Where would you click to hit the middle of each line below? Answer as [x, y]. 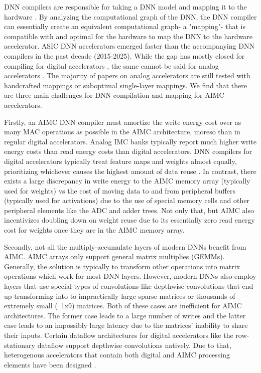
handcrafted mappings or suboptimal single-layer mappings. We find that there [125, 85]
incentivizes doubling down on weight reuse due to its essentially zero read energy [129, 220]
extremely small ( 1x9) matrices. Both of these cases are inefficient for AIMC [123, 306]
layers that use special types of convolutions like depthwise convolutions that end [129, 286]
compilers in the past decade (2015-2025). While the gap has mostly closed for [124, 55]
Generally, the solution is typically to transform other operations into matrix [122, 266]
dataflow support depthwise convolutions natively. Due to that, [134, 345]
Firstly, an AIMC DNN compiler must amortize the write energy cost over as [123, 122]
